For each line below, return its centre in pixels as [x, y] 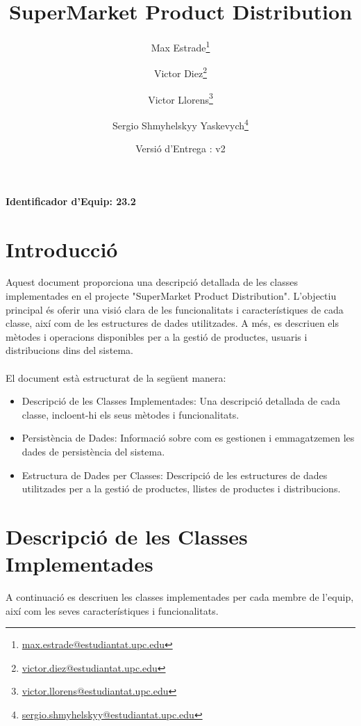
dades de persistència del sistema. [93, 451]
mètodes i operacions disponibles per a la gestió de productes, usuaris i [157, 336]
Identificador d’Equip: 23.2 [71, 201]
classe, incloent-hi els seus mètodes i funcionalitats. [131, 414]
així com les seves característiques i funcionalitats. [112, 610]
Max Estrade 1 [180, 46]
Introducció [62, 249]
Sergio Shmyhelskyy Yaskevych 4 [180, 124]
